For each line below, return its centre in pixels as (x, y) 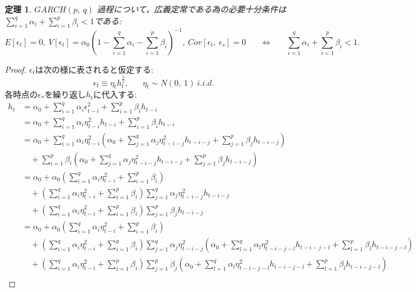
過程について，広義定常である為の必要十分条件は (191, 9)
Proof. (16, 69)
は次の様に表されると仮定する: (94, 69)
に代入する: (115, 94)
